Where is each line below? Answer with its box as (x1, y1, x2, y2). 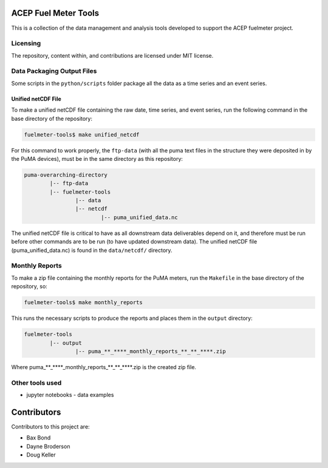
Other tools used (11, 378, 62, 387)
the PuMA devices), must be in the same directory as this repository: (11, 155, 183, 162)
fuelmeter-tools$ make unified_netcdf (24, 131, 140, 138)
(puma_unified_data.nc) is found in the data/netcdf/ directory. (11, 246, 173, 254)
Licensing (11, 39, 41, 48)
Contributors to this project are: (11, 422, 91, 430)
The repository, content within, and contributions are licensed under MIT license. (11, 52, 214, 59)
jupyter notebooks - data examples (26, 392, 114, 399)
